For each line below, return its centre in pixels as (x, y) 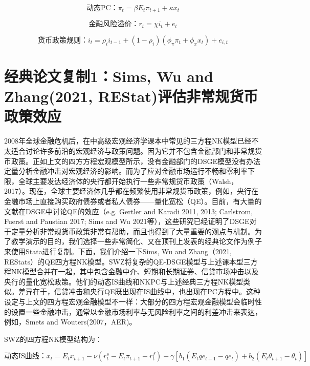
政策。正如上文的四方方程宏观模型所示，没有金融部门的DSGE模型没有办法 (136, 161)
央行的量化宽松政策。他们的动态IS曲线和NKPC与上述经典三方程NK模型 (124, 281)
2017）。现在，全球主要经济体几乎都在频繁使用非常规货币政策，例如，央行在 (131, 191)
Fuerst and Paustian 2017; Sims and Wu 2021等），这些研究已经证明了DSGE (127, 221)
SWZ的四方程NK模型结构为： (53, 339)
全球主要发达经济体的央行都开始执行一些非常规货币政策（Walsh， (128, 181)
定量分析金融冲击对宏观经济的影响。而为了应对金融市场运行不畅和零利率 (126, 171)
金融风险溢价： (114, 24)
